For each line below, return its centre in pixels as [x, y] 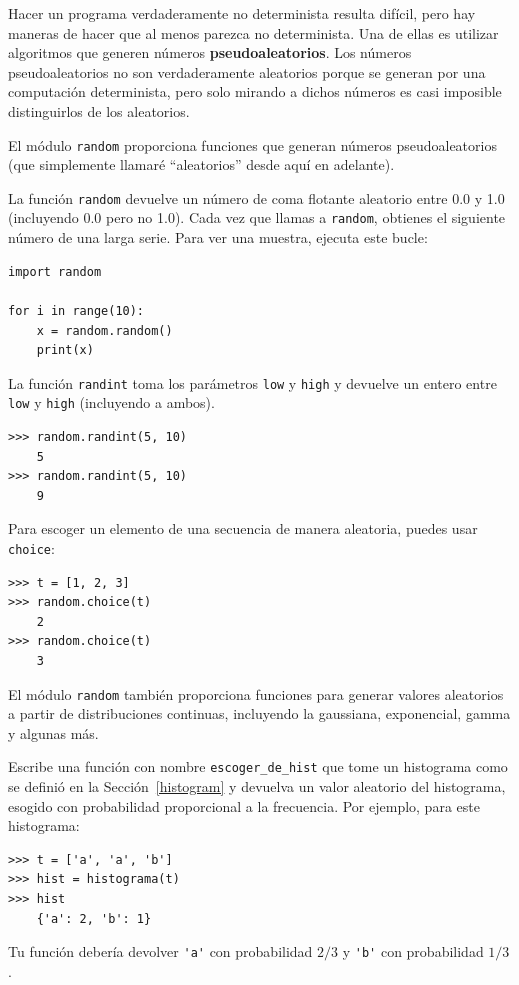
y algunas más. [53, 732]
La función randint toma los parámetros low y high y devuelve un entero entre [252, 382]
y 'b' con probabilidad [413, 951]
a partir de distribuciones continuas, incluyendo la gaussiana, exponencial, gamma [259, 713]
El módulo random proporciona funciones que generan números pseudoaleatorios [252, 144]
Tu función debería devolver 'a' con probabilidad [160, 951]
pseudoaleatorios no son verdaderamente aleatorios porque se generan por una [247, 71]
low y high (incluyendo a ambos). [111, 402]
